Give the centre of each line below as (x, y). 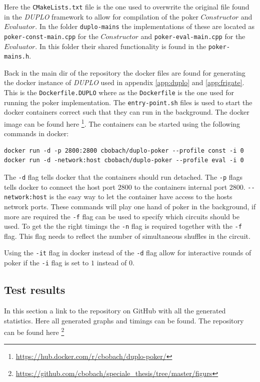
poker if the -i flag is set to (46, 263)
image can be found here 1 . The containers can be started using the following (122, 123)
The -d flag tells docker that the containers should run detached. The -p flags (123, 177)
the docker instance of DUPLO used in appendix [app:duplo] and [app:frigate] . (124, 82)
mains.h (17, 57)
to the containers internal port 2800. (190, 186)
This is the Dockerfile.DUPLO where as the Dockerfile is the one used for (119, 92)
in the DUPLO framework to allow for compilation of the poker (101, 16)
